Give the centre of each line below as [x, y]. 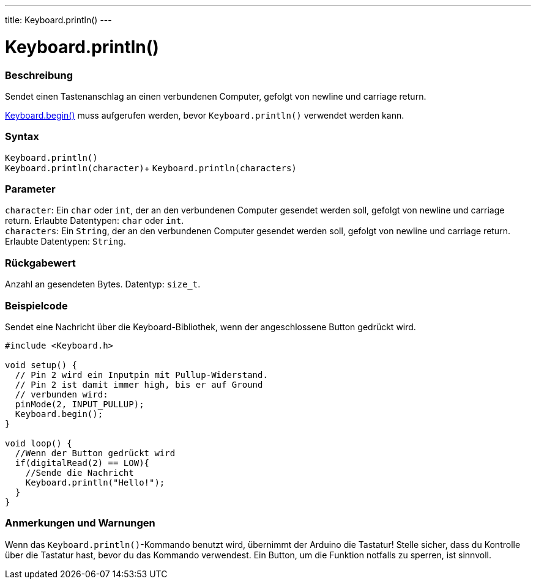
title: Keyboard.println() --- [58, 20]
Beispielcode [36, 305]
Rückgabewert [40, 263]
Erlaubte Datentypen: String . [65, 242]
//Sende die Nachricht [80, 472]
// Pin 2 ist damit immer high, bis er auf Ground [139, 384]
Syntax [22, 137]
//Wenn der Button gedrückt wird [95, 453]
